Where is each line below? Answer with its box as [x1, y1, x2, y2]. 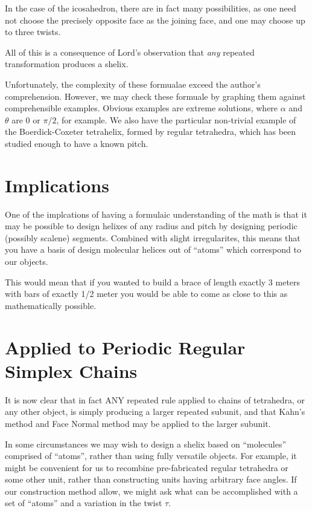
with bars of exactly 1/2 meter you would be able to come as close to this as [5, 287, 288, 300]
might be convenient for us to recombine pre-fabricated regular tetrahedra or [5, 461, 288, 474]
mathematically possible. [5, 299, 97, 311]
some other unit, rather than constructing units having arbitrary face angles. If [5, 473, 297, 486]
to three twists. [5, 25, 61, 38]
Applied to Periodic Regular [5, 334, 246, 359]
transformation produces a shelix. [5, 57, 129, 70]
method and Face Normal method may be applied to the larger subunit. [5, 417, 271, 429]
